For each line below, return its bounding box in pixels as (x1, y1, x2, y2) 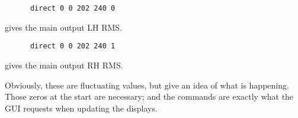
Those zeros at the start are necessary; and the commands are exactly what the (5, 90, 294, 103)
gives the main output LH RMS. (5, 21, 123, 33)
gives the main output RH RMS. (5, 58, 123, 71)
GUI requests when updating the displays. (5, 101, 158, 114)
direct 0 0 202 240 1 (30, 42, 116, 51)
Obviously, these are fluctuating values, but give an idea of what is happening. (5, 78, 289, 91)
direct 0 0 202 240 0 (30, 4, 116, 12)
